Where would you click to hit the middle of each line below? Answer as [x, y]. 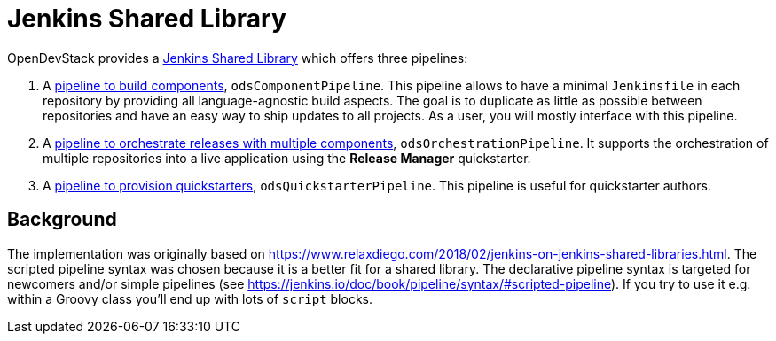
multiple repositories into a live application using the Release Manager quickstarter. [287, 158]
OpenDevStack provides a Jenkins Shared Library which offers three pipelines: [238, 58]
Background [62, 220]
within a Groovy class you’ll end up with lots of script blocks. [190, 298]
